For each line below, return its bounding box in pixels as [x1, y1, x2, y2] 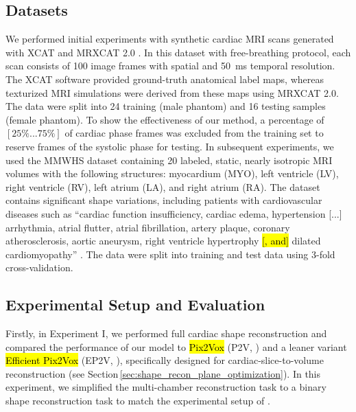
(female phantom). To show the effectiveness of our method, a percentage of [5, 112, 324, 126]
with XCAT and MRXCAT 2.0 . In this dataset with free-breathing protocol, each [5, 45, 351, 59]
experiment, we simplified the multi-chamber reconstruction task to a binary [5, 380, 327, 394]
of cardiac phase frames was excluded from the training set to [64, 126, 324, 140]
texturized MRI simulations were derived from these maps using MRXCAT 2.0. [5, 85, 339, 100]
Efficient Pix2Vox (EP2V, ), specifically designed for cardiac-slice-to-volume [5, 353, 324, 367]
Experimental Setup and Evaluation [5, 294, 265, 315]
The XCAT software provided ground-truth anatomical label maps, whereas [5, 71, 324, 86]
